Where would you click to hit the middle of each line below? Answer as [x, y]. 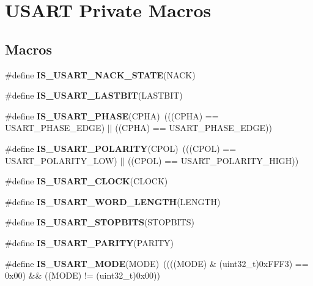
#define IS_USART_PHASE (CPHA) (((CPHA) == [112, 115]
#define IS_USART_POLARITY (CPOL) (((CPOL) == [121, 148]
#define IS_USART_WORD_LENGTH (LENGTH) [113, 201]
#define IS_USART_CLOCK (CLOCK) [87, 181]
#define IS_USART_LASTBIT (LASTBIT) [94, 95]
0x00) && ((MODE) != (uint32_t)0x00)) [83, 275]
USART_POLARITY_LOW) [61, 160]
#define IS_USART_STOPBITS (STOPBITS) [100, 222]
